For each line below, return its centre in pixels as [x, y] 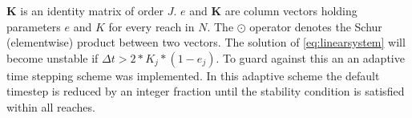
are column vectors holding [291, 10]
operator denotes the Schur [316, 26]
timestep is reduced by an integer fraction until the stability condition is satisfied [206, 91]
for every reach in [151, 26]
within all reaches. [51, 106]
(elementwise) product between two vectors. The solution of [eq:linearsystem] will [206, 42]
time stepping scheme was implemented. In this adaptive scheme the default [193, 75]
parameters [34, 26]
